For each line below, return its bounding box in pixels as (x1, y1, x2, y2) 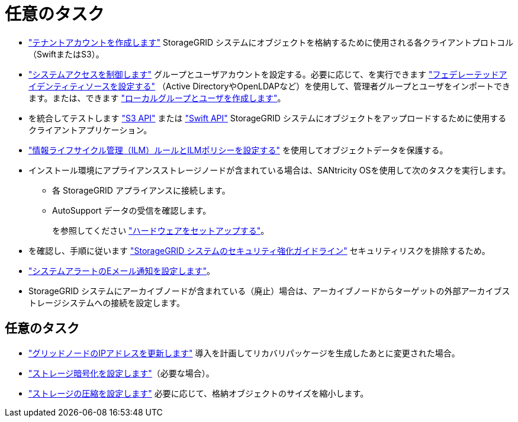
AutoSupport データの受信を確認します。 (52, 205, 211, 215)
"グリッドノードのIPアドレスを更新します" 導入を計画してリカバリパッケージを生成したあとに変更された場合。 (28, 347, 460, 358)
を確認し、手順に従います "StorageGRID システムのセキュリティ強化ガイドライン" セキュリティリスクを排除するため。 (28, 245, 490, 256)
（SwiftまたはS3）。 (28, 49, 104, 59)
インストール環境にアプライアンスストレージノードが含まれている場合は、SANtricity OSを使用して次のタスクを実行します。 (28, 165, 511, 175)
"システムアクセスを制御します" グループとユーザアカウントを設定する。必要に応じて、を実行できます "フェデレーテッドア (28, 69, 507, 79)
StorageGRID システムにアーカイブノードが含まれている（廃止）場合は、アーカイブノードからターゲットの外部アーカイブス (28, 285, 510, 296)
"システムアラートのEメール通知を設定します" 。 (28, 265, 215, 276)
